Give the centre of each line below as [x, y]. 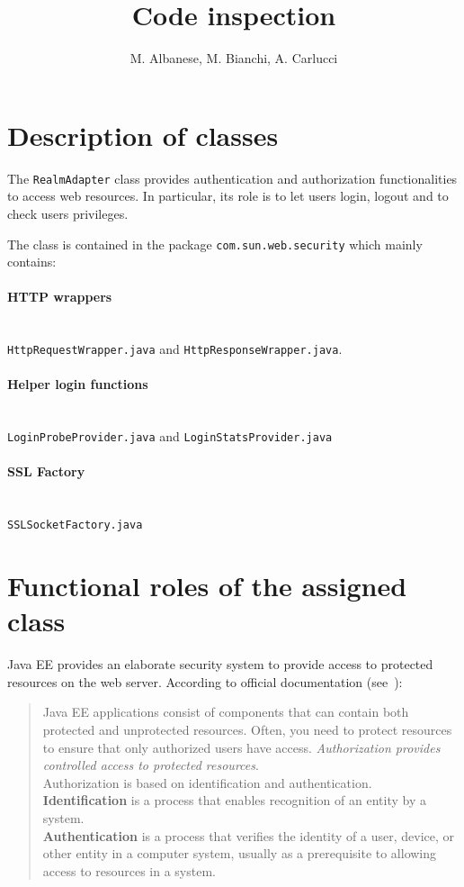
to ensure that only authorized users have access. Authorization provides [241, 747]
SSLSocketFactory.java [75, 525]
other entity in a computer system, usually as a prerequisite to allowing [240, 853]
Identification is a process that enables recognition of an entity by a [234, 800]
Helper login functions [78, 384]
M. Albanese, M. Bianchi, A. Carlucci [234, 58]
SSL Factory [46, 471]
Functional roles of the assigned [207, 586]
